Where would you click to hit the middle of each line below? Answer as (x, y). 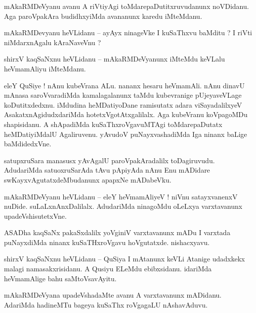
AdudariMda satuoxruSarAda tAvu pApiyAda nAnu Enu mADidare (107, 170)
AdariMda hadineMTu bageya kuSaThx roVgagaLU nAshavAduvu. (106, 304)
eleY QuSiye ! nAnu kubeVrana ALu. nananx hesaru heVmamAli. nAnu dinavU (124, 85)
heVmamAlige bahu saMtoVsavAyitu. (60, 278)
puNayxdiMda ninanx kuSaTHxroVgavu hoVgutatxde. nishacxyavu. (107, 242)
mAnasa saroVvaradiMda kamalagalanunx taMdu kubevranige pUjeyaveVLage (123, 95)
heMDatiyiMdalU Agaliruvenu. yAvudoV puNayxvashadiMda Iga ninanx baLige (126, 134)
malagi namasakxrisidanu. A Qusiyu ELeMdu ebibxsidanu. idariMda (108, 269)
